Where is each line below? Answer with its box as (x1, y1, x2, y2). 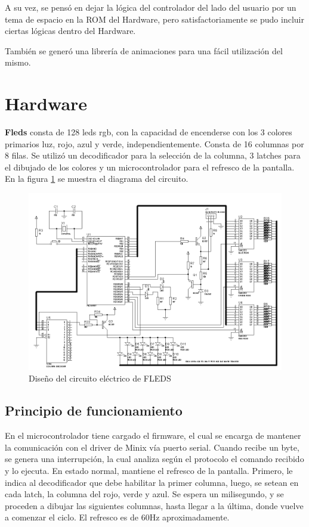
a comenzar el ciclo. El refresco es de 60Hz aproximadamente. (5, 511, 230, 523)
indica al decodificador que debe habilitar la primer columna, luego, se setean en (5, 476, 299, 488)
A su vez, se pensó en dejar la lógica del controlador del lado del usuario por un (5, 1, 296, 13)
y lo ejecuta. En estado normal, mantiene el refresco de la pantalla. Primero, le (5, 464, 293, 477)
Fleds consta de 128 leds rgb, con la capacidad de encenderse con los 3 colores (5, 126, 292, 138)
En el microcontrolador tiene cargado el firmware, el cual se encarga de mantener (5, 429, 301, 442)
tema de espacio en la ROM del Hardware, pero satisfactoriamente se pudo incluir (5, 13, 304, 25)
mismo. (5, 56, 31, 69)
